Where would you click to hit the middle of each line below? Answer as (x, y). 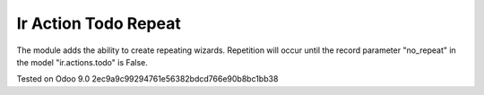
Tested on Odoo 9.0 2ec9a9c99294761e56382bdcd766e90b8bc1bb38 (147, 79)
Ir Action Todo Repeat (99, 23)
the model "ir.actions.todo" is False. (82, 62)
